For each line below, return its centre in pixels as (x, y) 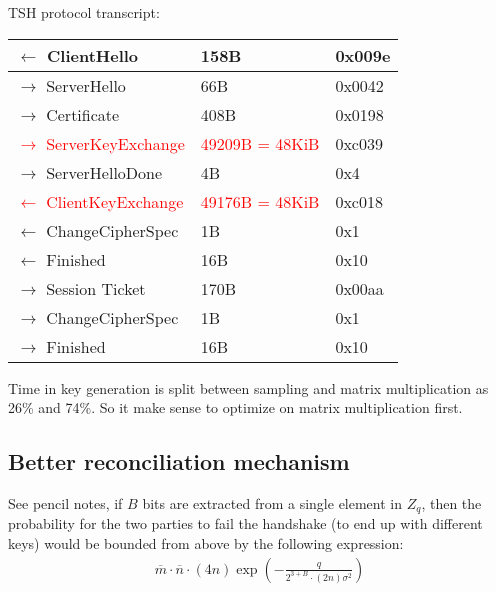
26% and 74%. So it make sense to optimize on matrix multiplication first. (235, 407)
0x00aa (359, 288)
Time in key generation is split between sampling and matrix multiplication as (248, 387)
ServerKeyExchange (115, 143)
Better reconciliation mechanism (179, 461)
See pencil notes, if (65, 502)
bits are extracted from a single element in (272, 502)
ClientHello (93, 55)
